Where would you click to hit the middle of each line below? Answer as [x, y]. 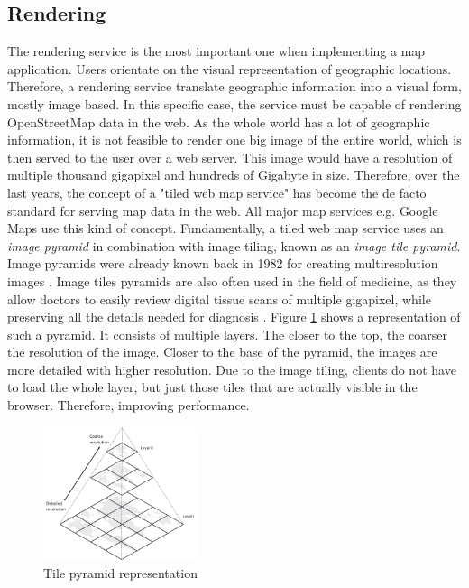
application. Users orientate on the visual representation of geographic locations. [230, 68]
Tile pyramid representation [120, 572]
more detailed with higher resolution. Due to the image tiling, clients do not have [232, 369]
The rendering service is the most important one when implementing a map [216, 51]
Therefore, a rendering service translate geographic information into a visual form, [234, 86]
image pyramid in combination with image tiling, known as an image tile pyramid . [234, 245]
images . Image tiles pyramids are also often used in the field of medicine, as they [232, 280]
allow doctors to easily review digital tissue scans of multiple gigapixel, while [219, 299]
